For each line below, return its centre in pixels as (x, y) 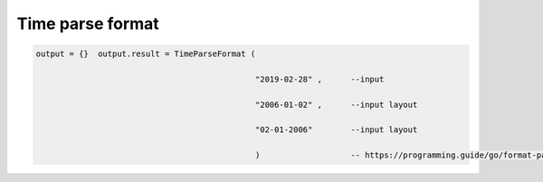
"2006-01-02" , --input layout (336, 105)
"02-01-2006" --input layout (336, 130)
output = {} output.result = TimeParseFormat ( (146, 54)
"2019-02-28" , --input (319, 79)
